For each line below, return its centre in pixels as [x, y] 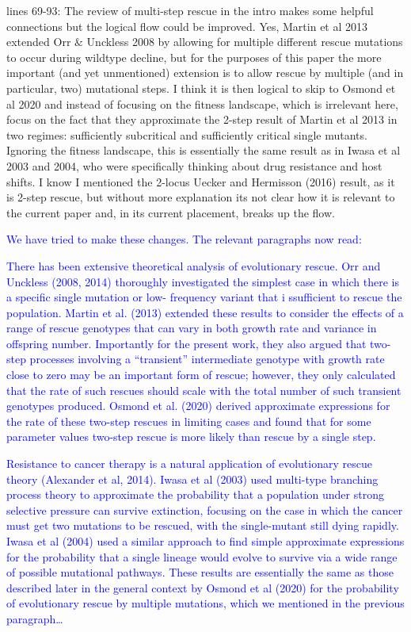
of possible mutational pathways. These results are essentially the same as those [200, 572]
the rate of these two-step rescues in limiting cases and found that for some [189, 421]
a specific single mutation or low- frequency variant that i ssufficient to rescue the [204, 297]
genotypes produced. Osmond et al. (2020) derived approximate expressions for [198, 406]
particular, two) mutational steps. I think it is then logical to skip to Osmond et [201, 88]
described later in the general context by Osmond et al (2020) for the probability [203, 587]
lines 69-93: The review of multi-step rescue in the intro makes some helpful [190, 10]
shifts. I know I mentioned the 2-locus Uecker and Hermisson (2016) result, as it [201, 181]
